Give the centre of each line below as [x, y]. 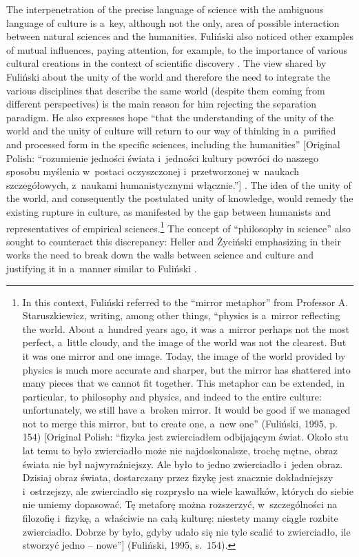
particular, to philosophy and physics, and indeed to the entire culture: [172, 396]
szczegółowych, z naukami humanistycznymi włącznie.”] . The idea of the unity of [179, 184]
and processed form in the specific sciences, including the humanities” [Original [173, 144]
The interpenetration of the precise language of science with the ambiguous [165, 9]
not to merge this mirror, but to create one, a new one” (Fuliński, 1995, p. [180, 423]
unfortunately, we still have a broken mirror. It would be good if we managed [186, 410]
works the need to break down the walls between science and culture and [160, 255]
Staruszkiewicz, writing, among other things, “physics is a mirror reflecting [181, 315]
